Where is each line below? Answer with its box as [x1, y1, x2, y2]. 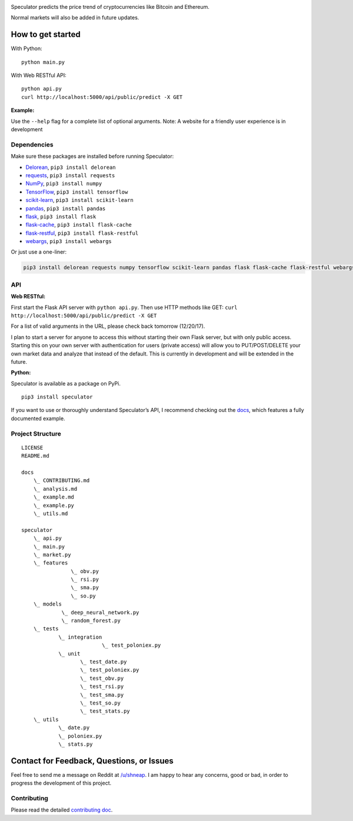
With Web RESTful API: [11, 72, 67, 79]
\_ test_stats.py [80, 708, 131, 714]
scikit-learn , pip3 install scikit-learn [25, 197, 134, 204]
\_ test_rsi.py [80, 683, 124, 690]
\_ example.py [33, 502, 75, 508]
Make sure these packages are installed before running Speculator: [11, 153, 174, 160]
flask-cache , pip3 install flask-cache [25, 221, 132, 228]
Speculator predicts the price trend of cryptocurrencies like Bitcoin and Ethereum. [11, 4, 210, 10]
